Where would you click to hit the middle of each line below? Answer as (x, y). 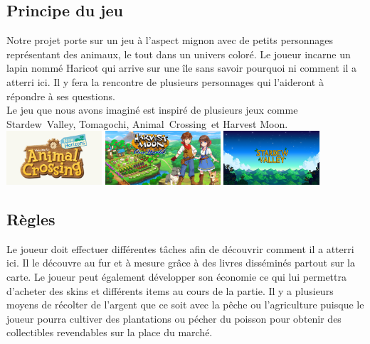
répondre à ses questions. (61, 96)
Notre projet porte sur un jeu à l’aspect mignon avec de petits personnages (170, 40)
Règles (31, 219)
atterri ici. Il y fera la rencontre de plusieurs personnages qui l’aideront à (165, 81)
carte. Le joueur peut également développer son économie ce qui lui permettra (176, 276)
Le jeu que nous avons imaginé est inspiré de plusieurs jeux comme (152, 110)
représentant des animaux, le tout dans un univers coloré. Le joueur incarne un (179, 54)
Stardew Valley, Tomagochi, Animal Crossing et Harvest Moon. (147, 123)
